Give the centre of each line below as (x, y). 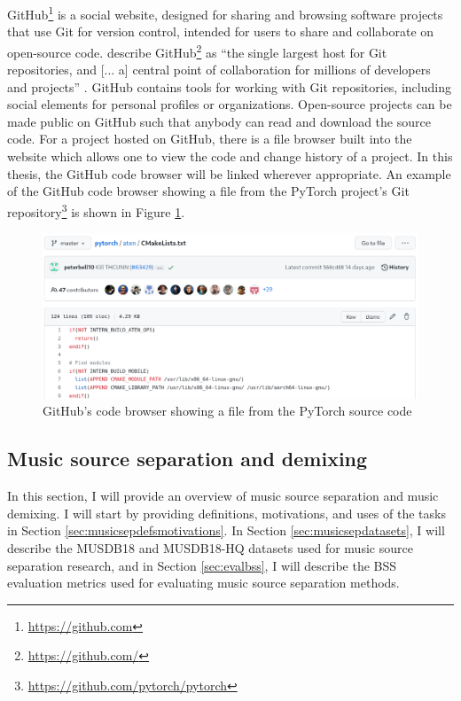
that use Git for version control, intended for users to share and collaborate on (221, 31)
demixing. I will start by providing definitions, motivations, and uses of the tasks (227, 513)
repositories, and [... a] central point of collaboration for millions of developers (219, 70)
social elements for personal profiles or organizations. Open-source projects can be (230, 104)
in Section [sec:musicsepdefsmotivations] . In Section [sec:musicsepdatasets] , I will (226, 530)
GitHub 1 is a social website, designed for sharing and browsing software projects (225, 13)
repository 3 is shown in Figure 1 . (96, 210)
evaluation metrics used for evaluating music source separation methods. (203, 583)
